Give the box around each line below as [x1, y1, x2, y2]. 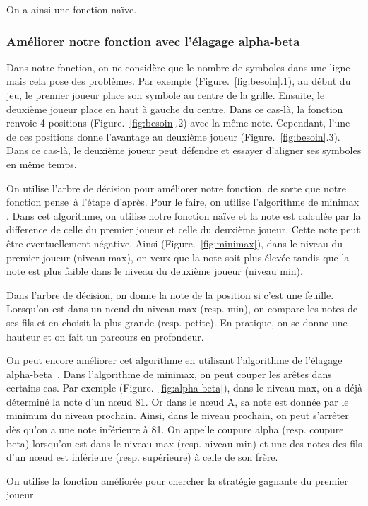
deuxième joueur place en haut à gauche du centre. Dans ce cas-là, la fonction [6, 101, 343, 116]
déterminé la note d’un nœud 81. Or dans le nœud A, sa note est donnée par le [6, 394, 349, 408]
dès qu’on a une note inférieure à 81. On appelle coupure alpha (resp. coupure [6, 422, 344, 437]
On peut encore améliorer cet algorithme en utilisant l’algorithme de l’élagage [6, 353, 343, 367]
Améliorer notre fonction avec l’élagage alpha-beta [6, 32, 300, 49]
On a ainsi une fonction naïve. [6, 2, 137, 16]
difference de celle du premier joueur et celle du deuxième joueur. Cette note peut [6, 222, 360, 237]
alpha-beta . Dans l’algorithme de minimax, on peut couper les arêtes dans [6, 366, 332, 381]
